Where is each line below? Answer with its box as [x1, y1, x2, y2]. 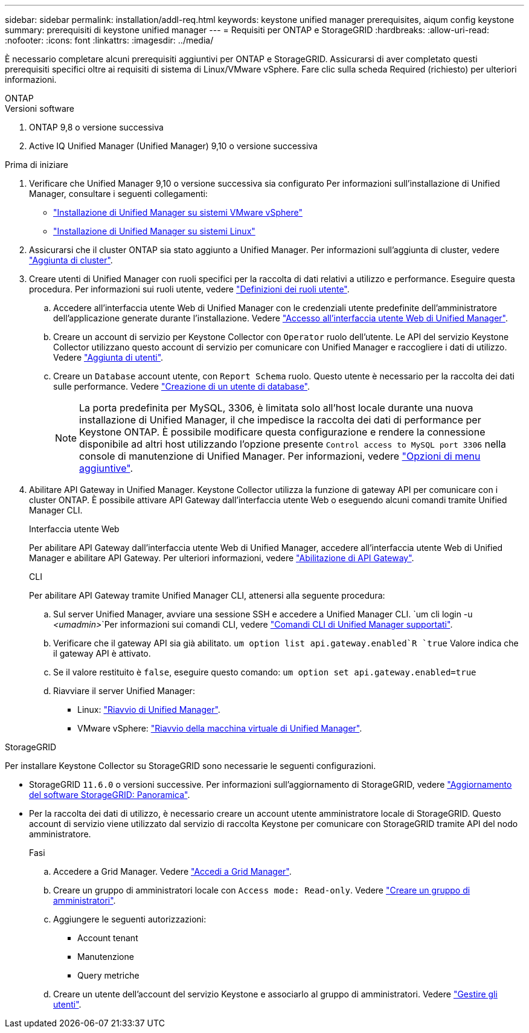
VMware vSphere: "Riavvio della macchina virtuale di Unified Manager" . [77, 723, 362, 733]
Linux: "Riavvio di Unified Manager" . [77, 704, 220, 715]
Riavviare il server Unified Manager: [53, 686, 195, 696]
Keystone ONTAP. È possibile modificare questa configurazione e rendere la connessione [79, 426, 486, 438]
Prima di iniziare [5, 159, 68, 170]
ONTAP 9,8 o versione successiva [29, 122, 164, 132]
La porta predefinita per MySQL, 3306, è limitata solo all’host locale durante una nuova [79, 402, 473, 414]
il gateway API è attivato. [53, 648, 151, 658]
